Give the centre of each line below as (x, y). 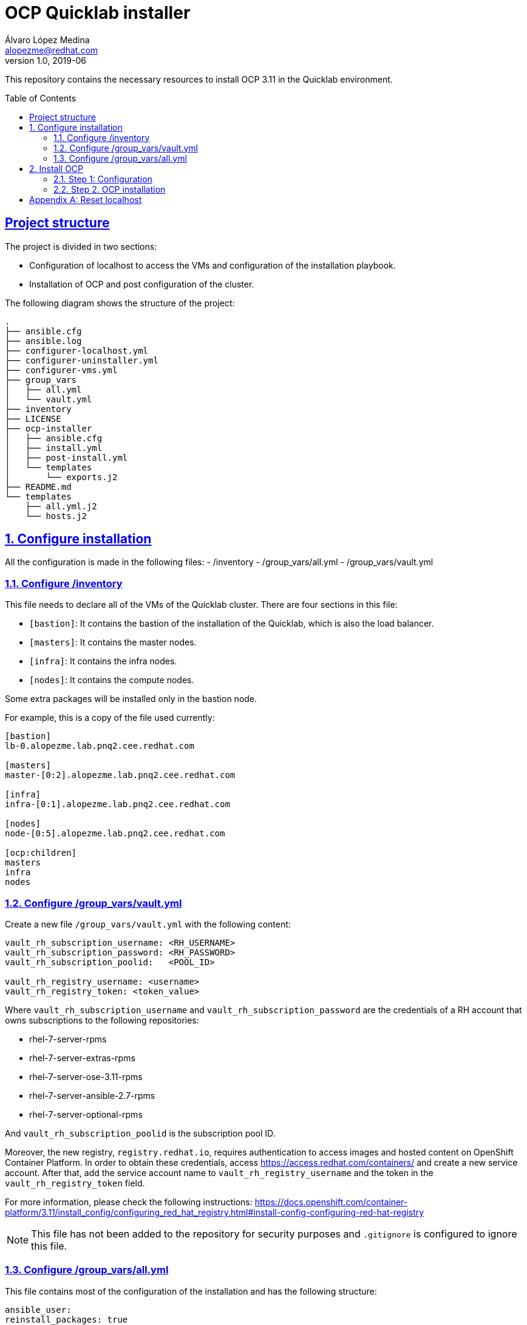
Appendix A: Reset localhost (86, 199)
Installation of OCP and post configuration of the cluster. (142, 284)
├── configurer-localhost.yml (77, 350)
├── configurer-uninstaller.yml (82, 360)
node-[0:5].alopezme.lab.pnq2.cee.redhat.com (115, 834)
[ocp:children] (41, 853)
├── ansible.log (43, 341)
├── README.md (38, 487)
